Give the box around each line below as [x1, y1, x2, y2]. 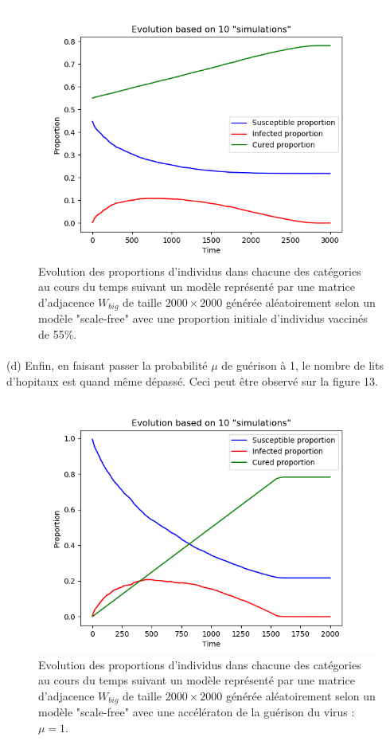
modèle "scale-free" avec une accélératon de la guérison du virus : [38, 704, 355, 720]
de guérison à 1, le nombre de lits [221, 357, 384, 374]
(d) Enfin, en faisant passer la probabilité [6, 357, 208, 374]
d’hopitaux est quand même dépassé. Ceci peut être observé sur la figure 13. [6, 372, 378, 389]
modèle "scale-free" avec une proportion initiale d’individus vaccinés [38, 310, 368, 327]
